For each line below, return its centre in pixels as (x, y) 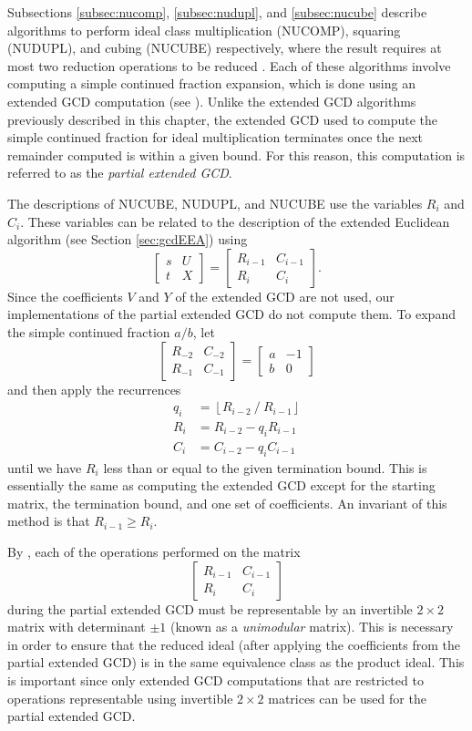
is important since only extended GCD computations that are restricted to (215, 680)
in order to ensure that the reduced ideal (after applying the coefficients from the (234, 644)
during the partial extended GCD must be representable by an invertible (210, 608)
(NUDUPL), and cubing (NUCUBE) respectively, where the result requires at (225, 48)
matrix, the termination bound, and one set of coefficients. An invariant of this (227, 503)
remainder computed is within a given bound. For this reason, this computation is (236, 154)
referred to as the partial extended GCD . (120, 173)
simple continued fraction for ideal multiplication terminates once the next (215, 137)
